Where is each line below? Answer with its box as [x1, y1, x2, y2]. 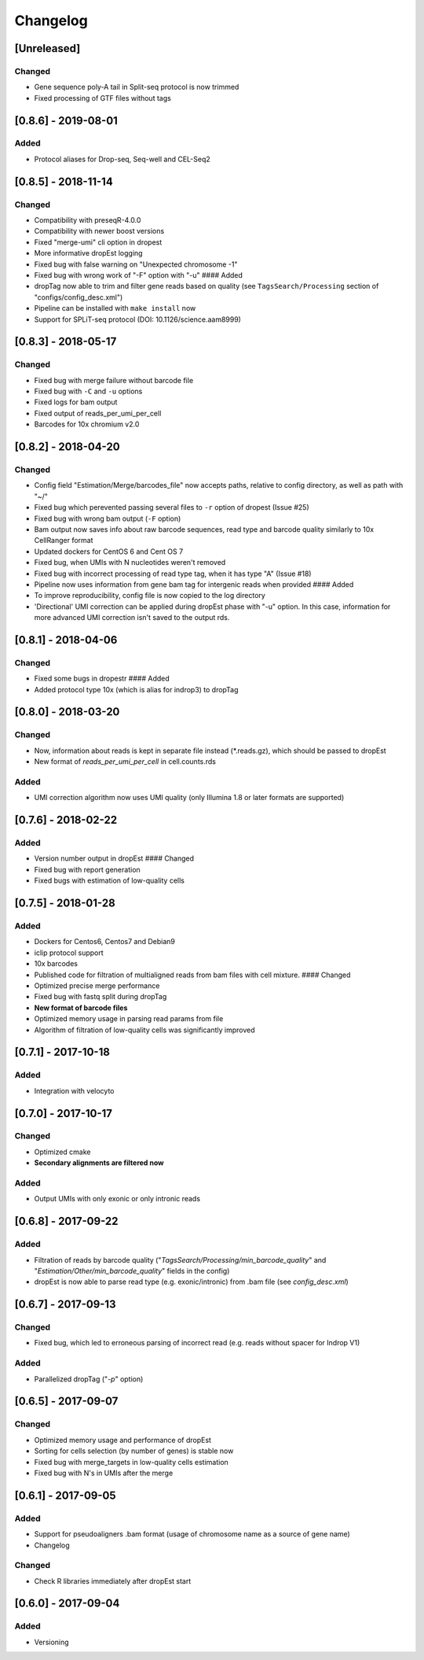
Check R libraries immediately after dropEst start [34, 1576, 192, 1585]
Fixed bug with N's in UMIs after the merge [34, 1468, 174, 1477]
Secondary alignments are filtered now [34, 1158, 164, 1168]
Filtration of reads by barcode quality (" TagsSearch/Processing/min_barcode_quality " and [34, 1255, 327, 1264]
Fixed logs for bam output [34, 397, 118, 407]
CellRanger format [34, 536, 93, 545]
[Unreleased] [14, 42, 81, 55]
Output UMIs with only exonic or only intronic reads [34, 1194, 200, 1204]
